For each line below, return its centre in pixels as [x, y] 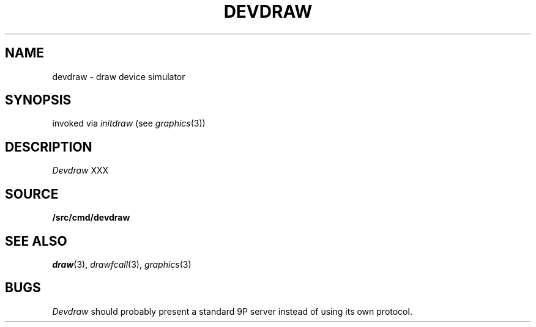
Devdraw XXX [80, 171]
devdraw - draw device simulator [119, 76]
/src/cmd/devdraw [91, 218]
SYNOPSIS [38, 100]
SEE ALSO [36, 241]
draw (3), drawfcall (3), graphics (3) [122, 264]
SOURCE [32, 194]
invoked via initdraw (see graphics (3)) [129, 123]
